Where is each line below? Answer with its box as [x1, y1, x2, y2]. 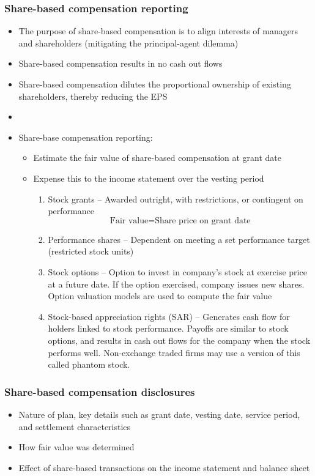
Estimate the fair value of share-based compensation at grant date [33, 151, 282, 164]
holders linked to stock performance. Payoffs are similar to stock [48, 322, 289, 335]
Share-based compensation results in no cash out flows [18, 57, 223, 70]
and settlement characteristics [18, 420, 131, 433]
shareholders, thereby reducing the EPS [18, 89, 168, 102]
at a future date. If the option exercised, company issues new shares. [48, 277, 305, 290]
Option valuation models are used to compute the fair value [48, 289, 272, 302]
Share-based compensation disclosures [4, 384, 195, 399]
